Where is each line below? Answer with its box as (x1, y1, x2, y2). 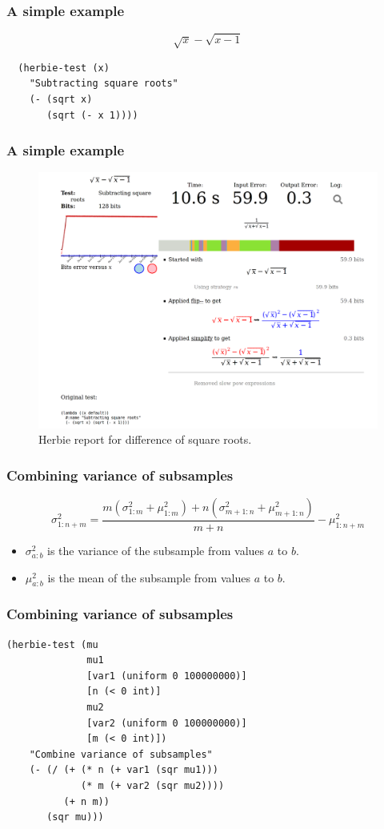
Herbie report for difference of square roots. (38, 431, 252, 448)
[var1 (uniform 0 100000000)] (86, 670, 247, 682)
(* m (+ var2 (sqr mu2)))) (81, 779, 225, 791)
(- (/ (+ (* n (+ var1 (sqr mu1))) (29, 764, 218, 776)
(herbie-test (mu (6, 638, 98, 650)
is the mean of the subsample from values (47, 569, 250, 586)
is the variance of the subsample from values (47, 542, 265, 559)
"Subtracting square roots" (29, 78, 178, 90)
